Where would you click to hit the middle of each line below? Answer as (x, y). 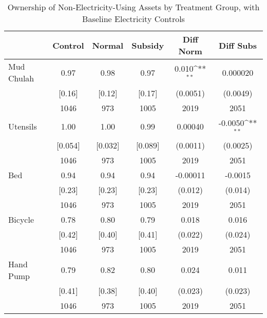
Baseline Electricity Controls (133, 19)
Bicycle (21, 219)
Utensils (23, 126)
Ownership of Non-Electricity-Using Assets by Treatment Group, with (133, 7)
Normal (108, 45)
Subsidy (148, 45)
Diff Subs (238, 45)
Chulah (21, 78)
